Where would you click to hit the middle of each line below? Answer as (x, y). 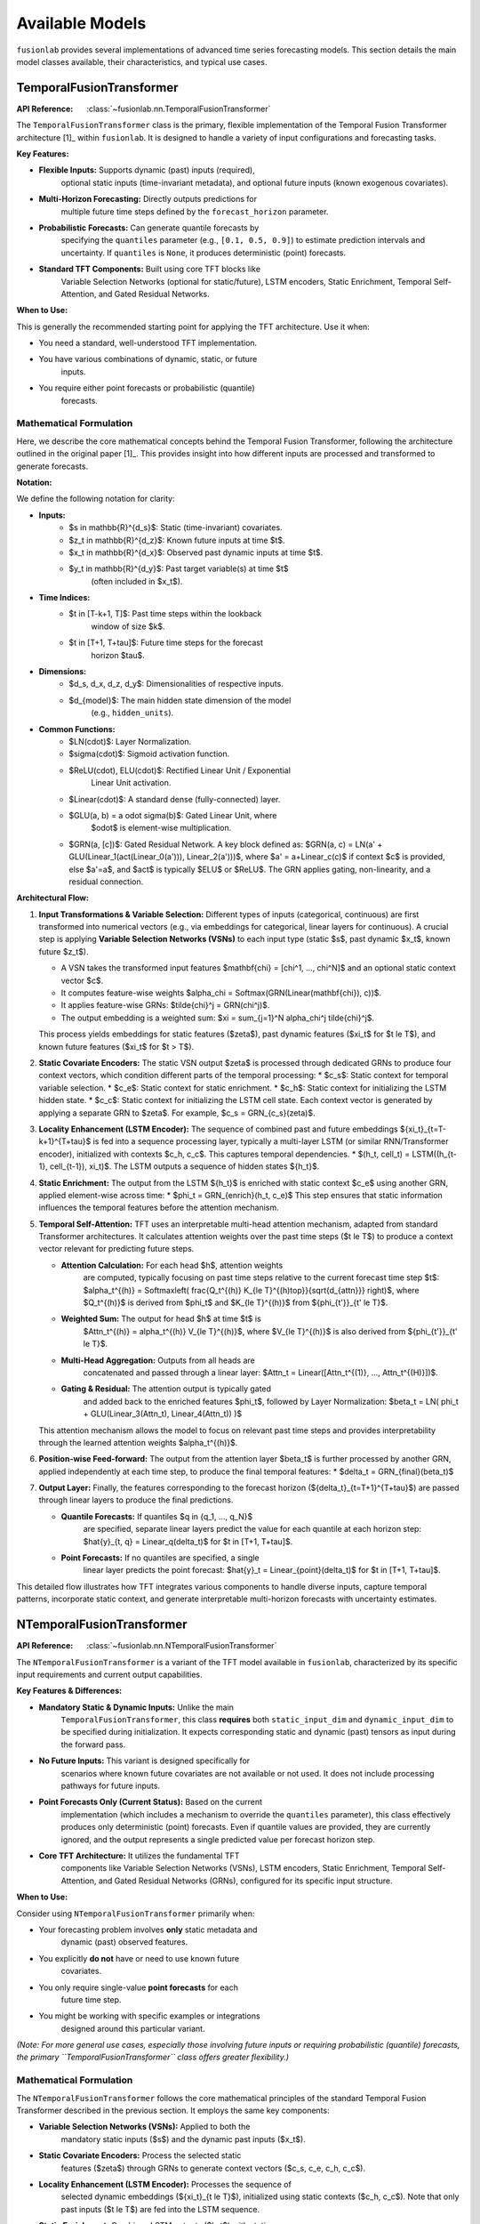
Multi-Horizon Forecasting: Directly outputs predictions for (148, 199)
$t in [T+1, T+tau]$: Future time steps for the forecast (166, 643)
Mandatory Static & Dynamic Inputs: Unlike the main (136, 1707)
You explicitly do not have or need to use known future (139, 1958)
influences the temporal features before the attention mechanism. (159, 1208)
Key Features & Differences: (69, 1691)
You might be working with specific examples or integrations (150, 2016)
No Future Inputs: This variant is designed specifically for (144, 1761)
